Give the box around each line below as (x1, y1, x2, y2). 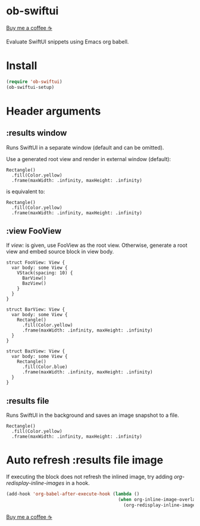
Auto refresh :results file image (6, 453, 164, 467)
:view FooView (6, 226, 61, 236)
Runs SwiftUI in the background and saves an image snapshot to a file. (6, 411, 180, 419)
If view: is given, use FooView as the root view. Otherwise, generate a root (6, 242, 187, 249)
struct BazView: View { (6, 348, 65, 354)
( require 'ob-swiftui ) (6, 79, 62, 85)
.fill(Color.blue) (21, 364, 68, 370)
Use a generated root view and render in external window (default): (6, 155, 171, 162)
